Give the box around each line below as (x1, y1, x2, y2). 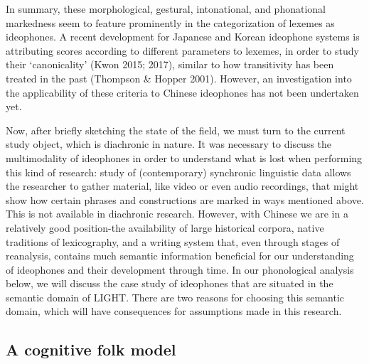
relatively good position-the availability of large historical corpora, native (6, 220, 324, 235)
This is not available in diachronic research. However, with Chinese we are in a (6, 206, 348, 221)
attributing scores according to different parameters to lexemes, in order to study (6, 43, 359, 58)
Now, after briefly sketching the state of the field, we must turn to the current (6, 122, 346, 137)
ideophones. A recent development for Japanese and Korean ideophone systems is (6, 29, 360, 44)
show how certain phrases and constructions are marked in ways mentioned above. (6, 192, 364, 207)
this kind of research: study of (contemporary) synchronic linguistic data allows (6, 164, 351, 179)
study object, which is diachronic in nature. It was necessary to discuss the (6, 136, 332, 151)
